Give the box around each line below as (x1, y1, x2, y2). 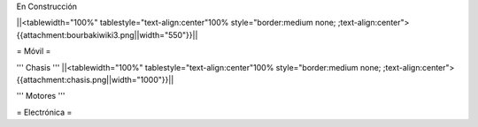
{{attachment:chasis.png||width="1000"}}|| (16, 74, 174, 85)
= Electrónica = (16, 107, 73, 117)
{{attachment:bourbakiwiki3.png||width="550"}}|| (16, 29, 198, 40)
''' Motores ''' (16, 91, 66, 101)
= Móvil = (16, 46, 51, 56)
